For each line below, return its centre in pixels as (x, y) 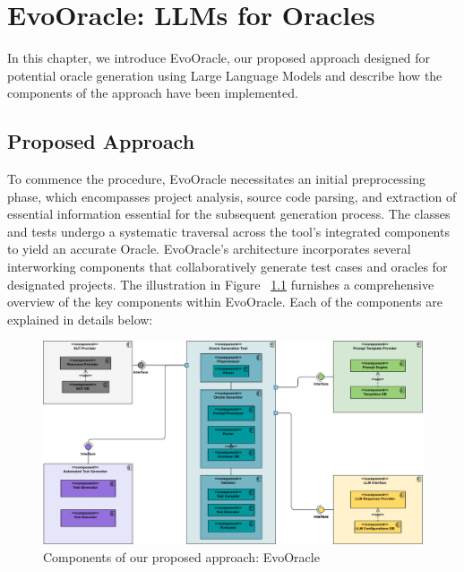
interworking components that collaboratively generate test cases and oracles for (228, 267)
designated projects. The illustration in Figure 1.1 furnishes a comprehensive (221, 284)
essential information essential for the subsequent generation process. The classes (229, 214)
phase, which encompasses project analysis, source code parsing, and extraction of (232, 196)
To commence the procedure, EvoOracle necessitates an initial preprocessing (217, 179)
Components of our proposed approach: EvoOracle (181, 556)
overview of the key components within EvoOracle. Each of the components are (225, 302)
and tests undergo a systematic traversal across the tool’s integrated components (228, 231)
